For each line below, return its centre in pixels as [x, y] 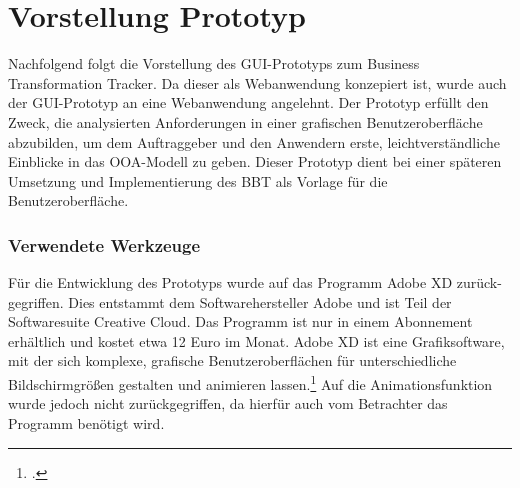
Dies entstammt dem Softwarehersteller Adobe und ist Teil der [260, 301]
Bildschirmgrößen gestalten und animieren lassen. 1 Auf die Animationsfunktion [250, 382]
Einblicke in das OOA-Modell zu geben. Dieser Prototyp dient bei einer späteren [255, 161]
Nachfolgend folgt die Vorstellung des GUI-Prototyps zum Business [214, 63]
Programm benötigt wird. [86, 422]
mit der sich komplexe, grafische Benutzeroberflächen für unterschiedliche [232, 360]
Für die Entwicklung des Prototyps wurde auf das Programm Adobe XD [230, 282]
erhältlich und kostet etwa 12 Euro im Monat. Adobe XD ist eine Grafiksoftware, [256, 340]
